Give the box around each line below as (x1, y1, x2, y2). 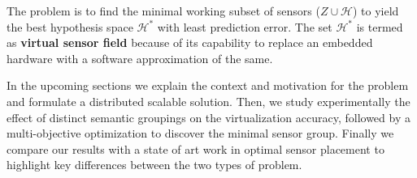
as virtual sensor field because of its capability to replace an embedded (7, 34, 373, 51)
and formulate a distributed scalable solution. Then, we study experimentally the (7, 92, 410, 109)
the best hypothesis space (7, 18, 133, 35)
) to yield (353, 2, 399, 19)
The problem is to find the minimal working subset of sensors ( (7, 2, 320, 19)
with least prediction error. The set (157, 18, 332, 35)
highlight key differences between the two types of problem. (7, 156, 302, 173)
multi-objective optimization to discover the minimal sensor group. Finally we (7, 125, 394, 142)
